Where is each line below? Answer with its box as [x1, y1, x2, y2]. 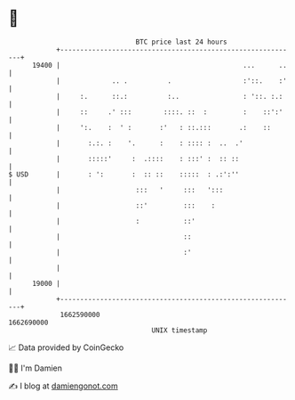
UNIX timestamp [151, 325, 208, 335]
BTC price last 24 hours [135, 37, 227, 46]
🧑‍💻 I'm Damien [8, 363, 63, 373]
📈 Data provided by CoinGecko [8, 342, 124, 353]
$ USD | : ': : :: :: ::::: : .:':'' [8, 169, 240, 179]
